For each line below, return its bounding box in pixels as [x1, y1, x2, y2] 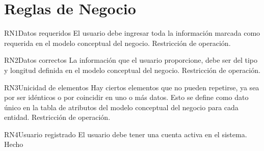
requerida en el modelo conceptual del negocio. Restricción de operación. [4, 37, 231, 48]
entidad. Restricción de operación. [4, 112, 111, 122]
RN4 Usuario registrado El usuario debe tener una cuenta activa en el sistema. [4, 129, 247, 139]
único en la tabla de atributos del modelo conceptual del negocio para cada [4, 102, 239, 112]
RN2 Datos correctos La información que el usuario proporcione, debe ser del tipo [4, 55, 258, 65]
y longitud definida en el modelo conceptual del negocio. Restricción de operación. [4, 64, 260, 75]
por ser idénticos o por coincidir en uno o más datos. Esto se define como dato [4, 92, 249, 103]
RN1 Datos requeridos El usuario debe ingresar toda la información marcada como [4, 28, 260, 38]
